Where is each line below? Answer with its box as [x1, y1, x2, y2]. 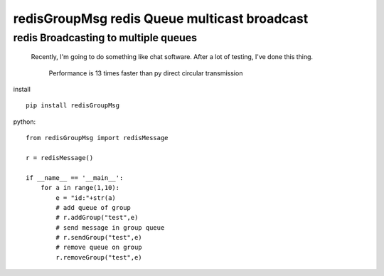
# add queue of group [55, 203, 132, 211]
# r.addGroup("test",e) [55, 213, 139, 222]
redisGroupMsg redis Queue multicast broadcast [13, 11, 309, 26]
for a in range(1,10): [40, 184, 120, 192]
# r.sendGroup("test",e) [55, 233, 142, 242]
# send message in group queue [55, 223, 165, 231]
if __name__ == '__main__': [26, 174, 124, 181]
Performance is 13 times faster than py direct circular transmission [48, 68, 243, 78]
